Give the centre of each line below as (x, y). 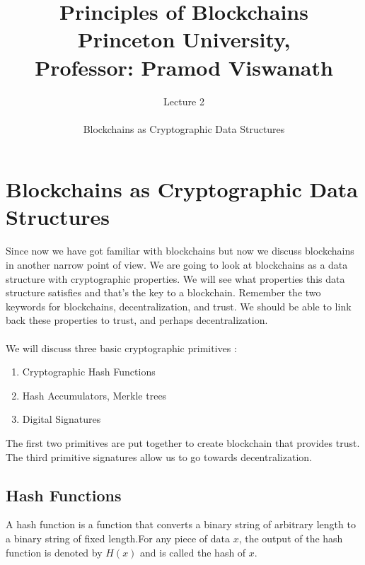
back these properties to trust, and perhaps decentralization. (137, 320)
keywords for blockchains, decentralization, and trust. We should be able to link (179, 306)
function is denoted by (54, 552)
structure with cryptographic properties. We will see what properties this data (175, 278)
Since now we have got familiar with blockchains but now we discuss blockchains (180, 251)
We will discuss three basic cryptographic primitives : (121, 348)
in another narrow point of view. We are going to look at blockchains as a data (177, 264)
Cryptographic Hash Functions (89, 372)
